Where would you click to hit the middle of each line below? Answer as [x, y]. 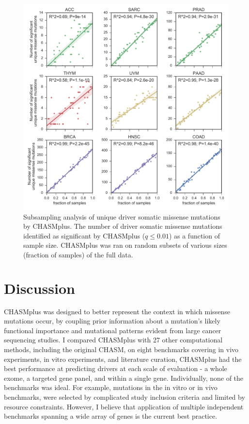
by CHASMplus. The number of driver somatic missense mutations [123, 226]
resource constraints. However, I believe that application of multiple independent [124, 406]
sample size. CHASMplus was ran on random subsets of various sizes [125, 245]
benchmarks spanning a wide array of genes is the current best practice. [111, 416]
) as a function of [194, 235]
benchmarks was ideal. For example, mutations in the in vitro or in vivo [111, 387]
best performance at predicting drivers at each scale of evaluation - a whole [116, 368]
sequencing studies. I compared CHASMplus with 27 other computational [113, 340]
